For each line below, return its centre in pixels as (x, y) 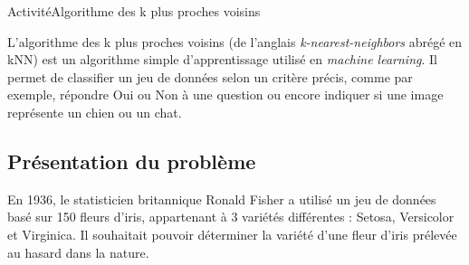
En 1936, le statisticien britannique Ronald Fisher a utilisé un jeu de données (222, 199)
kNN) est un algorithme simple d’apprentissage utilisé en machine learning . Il (222, 59)
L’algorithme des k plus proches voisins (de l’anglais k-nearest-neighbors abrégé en (235, 41)
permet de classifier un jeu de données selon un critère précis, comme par (210, 76)
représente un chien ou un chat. (95, 112)
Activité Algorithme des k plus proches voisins (134, 11)
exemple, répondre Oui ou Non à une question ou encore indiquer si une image (225, 95)
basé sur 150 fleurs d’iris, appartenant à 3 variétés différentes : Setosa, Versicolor (231, 217)
